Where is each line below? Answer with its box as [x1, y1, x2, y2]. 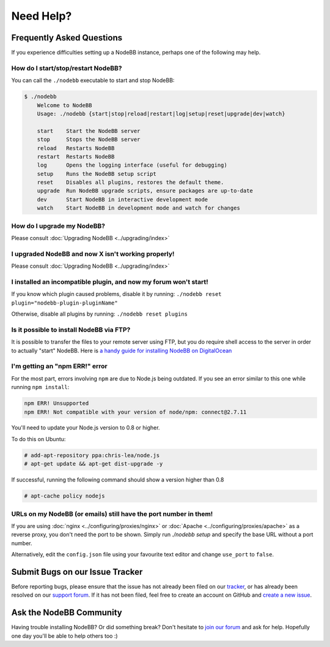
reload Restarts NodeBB [37, 145, 115, 151]
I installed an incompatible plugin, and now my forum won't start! [11, 278, 208, 286]
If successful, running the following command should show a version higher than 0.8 [11, 476, 224, 483]
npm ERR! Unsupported [24, 400, 89, 407]
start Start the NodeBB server [37, 127, 141, 134]
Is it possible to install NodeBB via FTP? [11, 325, 131, 334]
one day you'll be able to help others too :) [11, 632, 119, 640]
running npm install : [11, 384, 70, 391]
